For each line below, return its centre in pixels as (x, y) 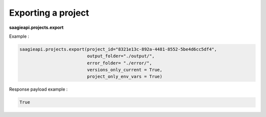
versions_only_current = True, (125, 70)
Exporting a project (49, 13)
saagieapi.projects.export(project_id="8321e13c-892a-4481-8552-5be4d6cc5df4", (118, 49)
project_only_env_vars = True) (125, 77)
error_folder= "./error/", (119, 63)
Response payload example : (38, 89)
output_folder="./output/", (121, 56)
